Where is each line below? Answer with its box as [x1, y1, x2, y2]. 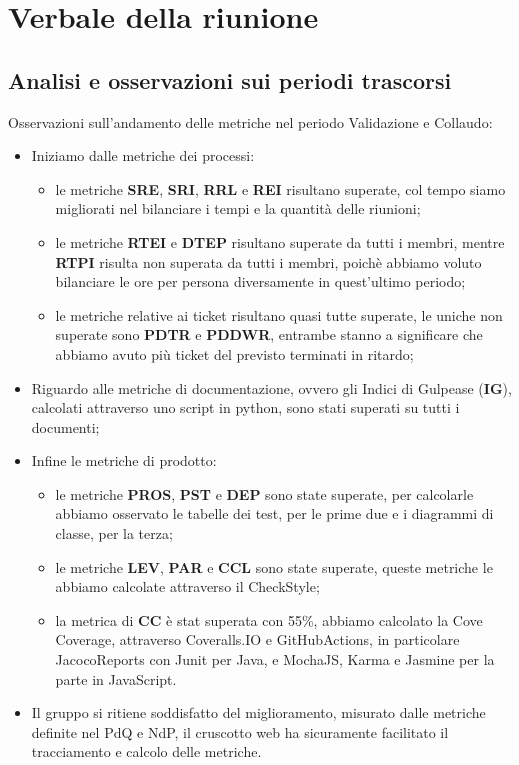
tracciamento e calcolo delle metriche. [31, 741, 262, 762]
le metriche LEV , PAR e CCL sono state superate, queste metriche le [55, 556, 493, 577]
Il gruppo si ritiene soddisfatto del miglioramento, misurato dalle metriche [31, 702, 486, 723]
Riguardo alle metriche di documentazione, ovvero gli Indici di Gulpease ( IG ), [31, 377, 512, 398]
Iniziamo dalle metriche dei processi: [31, 145, 255, 166]
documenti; [31, 416, 100, 437]
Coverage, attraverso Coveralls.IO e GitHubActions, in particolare [55, 629, 460, 650]
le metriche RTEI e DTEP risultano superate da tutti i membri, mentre [55, 231, 505, 252]
